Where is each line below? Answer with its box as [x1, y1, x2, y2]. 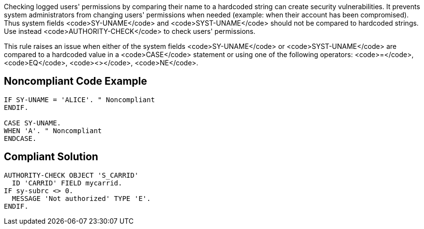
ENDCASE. [4, 134, 37, 142]
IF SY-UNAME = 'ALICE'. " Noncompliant [4, 95, 155, 104]
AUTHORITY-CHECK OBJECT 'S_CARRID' [4, 171, 139, 179]
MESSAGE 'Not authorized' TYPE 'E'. [12, 194, 151, 202]
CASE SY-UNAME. [4, 119, 61, 127]
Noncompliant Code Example [4, 75, 147, 88]
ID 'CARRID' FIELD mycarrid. [12, 179, 122, 187]
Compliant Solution [4, 151, 98, 163]
